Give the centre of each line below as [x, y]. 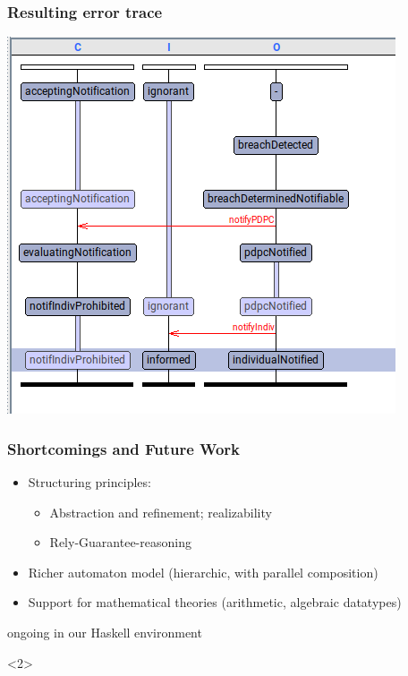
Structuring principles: [89, 482]
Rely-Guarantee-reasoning [120, 542]
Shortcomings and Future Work [124, 448]
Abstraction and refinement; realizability [161, 512]
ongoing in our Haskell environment [105, 632]
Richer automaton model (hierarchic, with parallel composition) [203, 572]
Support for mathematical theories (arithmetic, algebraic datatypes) [215, 602]
